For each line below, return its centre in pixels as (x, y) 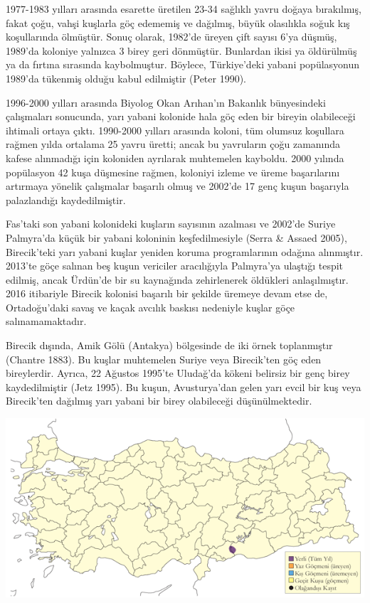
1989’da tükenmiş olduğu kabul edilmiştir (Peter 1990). (126, 78)
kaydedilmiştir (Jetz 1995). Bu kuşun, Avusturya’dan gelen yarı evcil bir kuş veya (184, 386)
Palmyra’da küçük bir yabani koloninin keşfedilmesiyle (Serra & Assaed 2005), (176, 237)
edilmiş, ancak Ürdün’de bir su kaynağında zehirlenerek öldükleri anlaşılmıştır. (177, 279)
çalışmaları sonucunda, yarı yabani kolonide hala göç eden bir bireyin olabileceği (181, 116)
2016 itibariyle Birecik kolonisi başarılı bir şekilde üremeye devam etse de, (167, 293)
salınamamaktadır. (46, 321)
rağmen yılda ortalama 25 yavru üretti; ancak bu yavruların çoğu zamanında (173, 144)
